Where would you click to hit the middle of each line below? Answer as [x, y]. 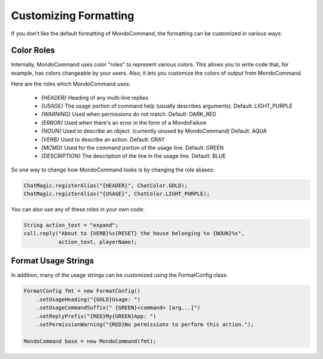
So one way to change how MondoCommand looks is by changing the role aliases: [113, 170]
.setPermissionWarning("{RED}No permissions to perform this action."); [145, 324]
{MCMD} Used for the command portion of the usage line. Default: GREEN [132, 148]
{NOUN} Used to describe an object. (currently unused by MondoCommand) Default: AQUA [154, 131]
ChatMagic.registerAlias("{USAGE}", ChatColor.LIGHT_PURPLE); [117, 194]
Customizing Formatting [73, 16]
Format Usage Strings [53, 261]
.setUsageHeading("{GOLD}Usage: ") [88, 299]
